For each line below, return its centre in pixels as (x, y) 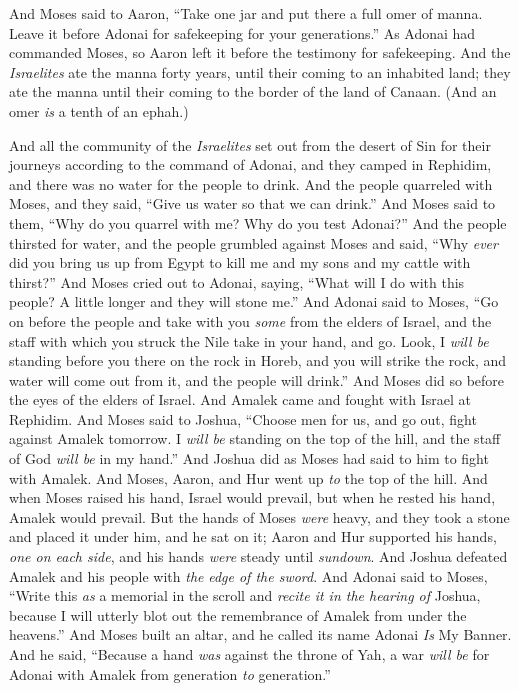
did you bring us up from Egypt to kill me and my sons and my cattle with (240, 262)
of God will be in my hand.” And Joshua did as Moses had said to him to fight (249, 458)
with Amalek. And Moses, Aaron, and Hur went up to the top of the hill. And (248, 477)
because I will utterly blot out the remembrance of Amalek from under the (238, 614)
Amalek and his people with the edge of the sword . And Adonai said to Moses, (248, 575)
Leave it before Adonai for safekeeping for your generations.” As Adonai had (242, 32)
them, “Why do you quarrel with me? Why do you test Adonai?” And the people (258, 222)
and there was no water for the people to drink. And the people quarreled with (251, 183)
